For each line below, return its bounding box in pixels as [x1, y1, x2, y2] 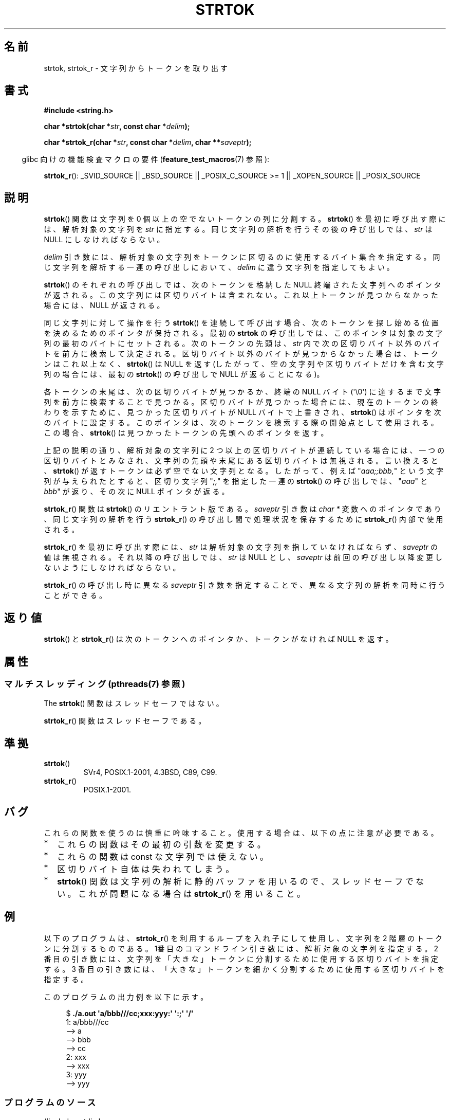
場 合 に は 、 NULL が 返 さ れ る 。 [44, 301, 164, 310]
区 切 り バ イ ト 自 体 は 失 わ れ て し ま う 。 [57, 864, 234, 875]
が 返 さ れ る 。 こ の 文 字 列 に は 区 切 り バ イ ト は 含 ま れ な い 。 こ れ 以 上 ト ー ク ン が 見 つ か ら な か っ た [44, 291, 438, 300]
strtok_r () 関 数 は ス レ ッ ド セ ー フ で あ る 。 [44, 716, 206, 726]
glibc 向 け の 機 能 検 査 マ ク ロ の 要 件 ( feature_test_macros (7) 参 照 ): [22, 155, 270, 164]
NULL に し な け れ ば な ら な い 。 [44, 235, 164, 244]
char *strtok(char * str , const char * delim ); [44, 122, 190, 131]
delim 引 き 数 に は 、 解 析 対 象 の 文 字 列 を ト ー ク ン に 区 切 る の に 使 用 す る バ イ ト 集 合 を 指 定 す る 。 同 [44, 252, 440, 262]
